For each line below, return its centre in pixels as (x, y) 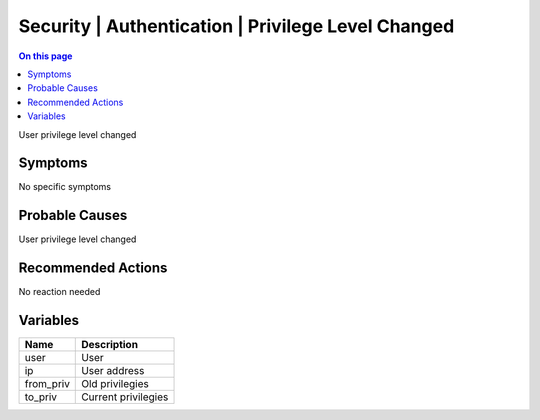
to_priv (41, 397)
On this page (45, 56)
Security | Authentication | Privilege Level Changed (236, 26)
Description (110, 345)
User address (113, 371)
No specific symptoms (65, 187)
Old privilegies (115, 384)
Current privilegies (125, 397)
